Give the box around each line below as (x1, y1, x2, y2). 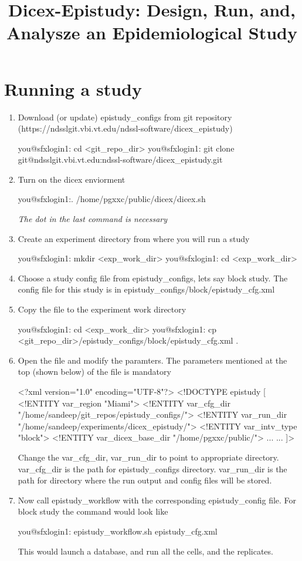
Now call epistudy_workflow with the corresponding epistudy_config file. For (18, 493, 297, 506)
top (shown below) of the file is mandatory (18, 365, 171, 378)
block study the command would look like (18, 505, 168, 518)
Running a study (4, 76, 142, 100)
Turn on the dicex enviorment (18, 173, 125, 185)
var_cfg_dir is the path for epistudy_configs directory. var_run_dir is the (18, 462, 287, 475)
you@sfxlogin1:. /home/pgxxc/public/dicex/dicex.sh (18, 193, 206, 205)
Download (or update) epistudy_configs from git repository (18, 110, 232, 123)
